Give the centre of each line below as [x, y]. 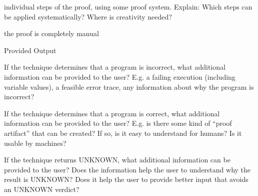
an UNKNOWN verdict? [42, 189]
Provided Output [30, 50]
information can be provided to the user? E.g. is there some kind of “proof [118, 123]
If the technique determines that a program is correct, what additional [112, 113]
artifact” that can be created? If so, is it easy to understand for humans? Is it [123, 133]
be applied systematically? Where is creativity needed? [88, 16]
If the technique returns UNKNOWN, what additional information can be [117, 160]
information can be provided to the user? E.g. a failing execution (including [120, 76]
